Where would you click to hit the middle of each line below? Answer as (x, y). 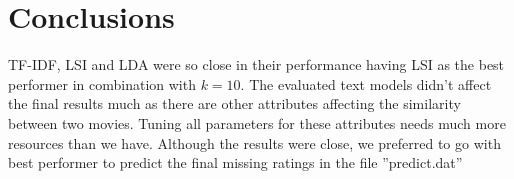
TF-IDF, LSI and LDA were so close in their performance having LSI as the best (256, 64)
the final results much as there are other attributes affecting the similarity (234, 103)
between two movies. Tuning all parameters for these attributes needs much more (257, 122)
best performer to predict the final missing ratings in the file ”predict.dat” (235, 162)
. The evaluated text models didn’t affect (366, 83)
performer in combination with (102, 83)
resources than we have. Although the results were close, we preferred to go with (254, 142)
